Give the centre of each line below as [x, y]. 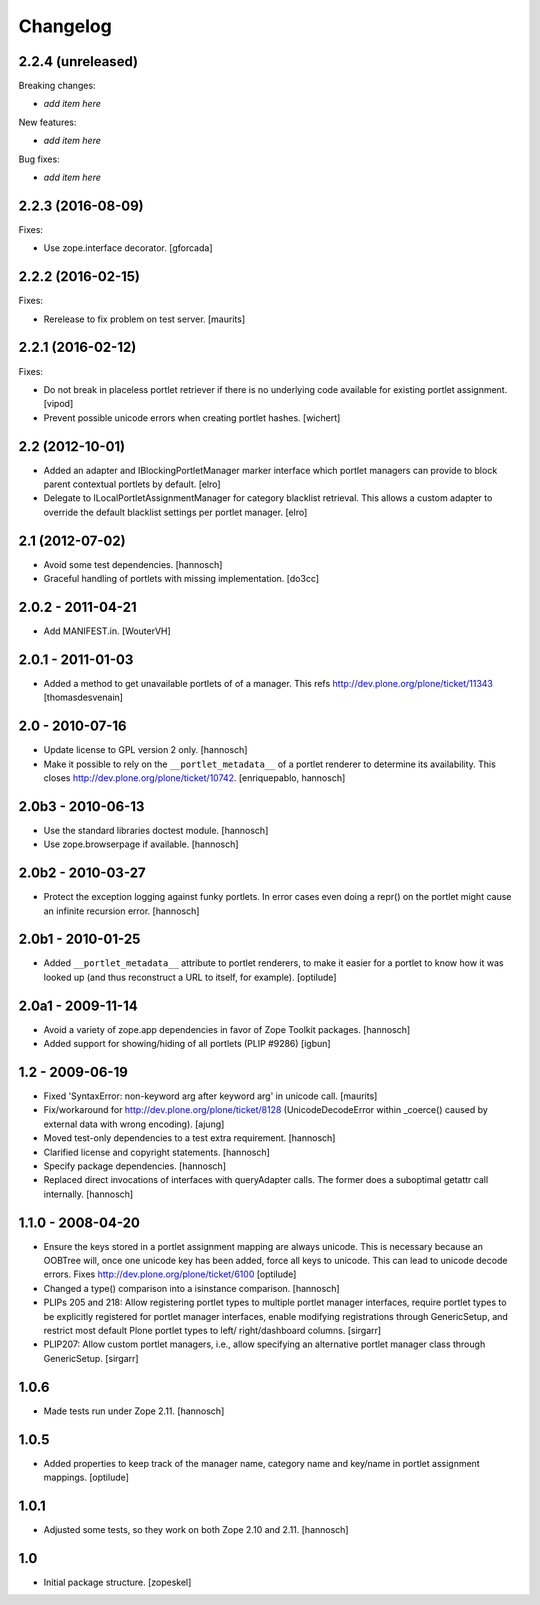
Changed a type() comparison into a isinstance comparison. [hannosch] [191, 1288]
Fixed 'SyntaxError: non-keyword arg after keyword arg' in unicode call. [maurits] [210, 1096]
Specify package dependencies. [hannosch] [135, 1166]
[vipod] [58, 404]
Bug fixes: [39, 159]
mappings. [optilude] [86, 1477]
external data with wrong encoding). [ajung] [134, 1124]
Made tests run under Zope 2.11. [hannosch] [134, 1411]
